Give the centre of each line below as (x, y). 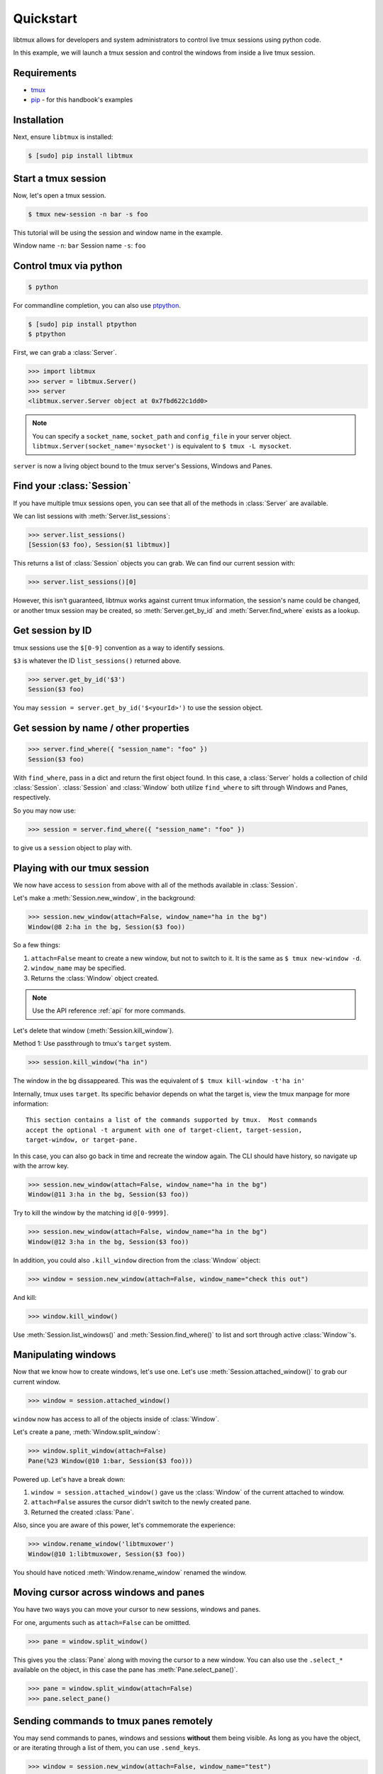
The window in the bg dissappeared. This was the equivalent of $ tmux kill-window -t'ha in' (159, 1081)
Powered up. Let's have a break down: (69, 1479)
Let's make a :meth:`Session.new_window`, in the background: (104, 898)
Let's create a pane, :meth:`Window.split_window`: (87, 1432)
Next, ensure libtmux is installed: (63, 137)
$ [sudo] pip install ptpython (83, 324)
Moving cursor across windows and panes (109, 1593)
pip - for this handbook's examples (82, 100)
